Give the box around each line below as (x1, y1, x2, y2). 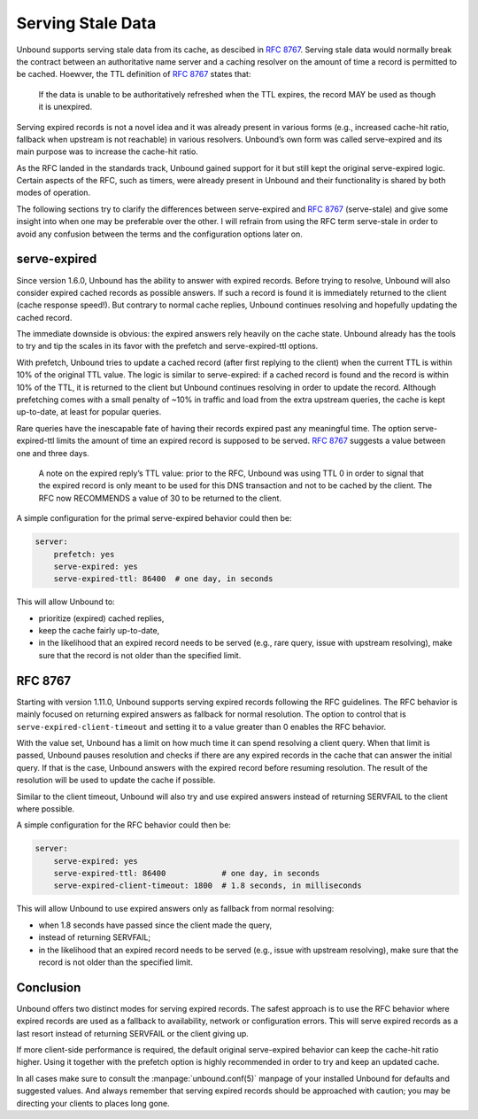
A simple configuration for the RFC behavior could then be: (16, 820, 232, 830)
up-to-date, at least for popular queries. (16, 407, 162, 417)
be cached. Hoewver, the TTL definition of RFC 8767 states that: (16, 69, 251, 80)
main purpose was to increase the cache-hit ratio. (16, 146, 198, 157)
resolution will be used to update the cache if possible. (16, 775, 216, 786)
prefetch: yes (53, 549, 115, 559)
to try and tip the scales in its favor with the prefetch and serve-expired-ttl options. (16, 341, 319, 352)
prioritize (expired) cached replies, (38, 612, 165, 624)
